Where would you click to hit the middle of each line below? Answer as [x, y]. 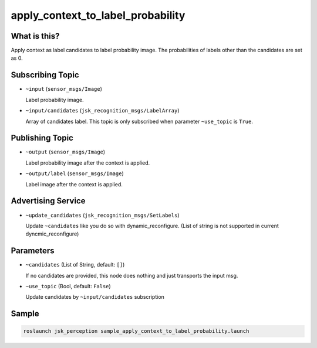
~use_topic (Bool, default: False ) [68, 286]
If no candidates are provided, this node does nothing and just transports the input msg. [132, 275]
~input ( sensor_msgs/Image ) [64, 89]
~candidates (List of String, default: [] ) [75, 265]
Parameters [33, 251]
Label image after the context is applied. [74, 184]
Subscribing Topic [45, 75]
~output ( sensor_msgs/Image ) [65, 152]
